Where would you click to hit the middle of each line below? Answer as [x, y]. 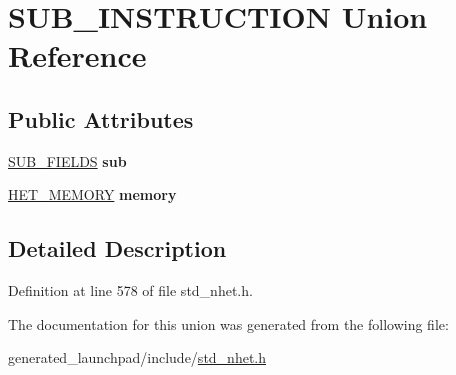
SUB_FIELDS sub [67, 160]
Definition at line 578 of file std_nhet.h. [130, 290]
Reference [77, 55]
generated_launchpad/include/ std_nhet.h [137, 357]
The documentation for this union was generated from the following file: [228, 323]
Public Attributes [101, 118]
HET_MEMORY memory [92, 194]
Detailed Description [117, 248]
